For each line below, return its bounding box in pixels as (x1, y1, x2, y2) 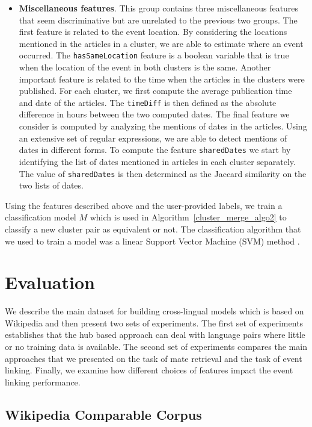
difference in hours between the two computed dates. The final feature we (19, 108, 290, 120)
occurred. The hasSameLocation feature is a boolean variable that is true (19, 49, 289, 61)
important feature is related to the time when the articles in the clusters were (19, 72, 305, 85)
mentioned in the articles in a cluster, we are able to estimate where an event (19, 37, 304, 49)
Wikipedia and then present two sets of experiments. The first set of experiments (5, 316, 304, 329)
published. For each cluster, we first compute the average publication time (19, 84, 292, 97)
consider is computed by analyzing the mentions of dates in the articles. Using (19, 120, 307, 132)
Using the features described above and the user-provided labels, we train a (5, 199, 283, 211)
